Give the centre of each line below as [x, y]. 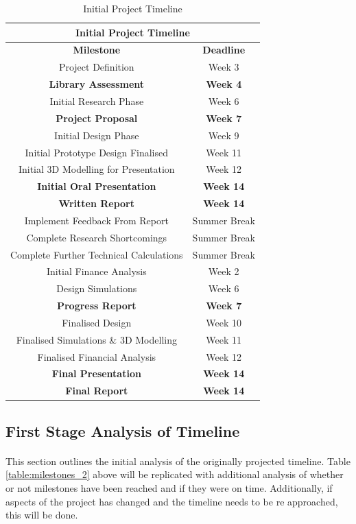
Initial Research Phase [97, 100]
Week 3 [224, 67]
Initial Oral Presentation [97, 186]
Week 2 [224, 271]
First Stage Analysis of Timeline [123, 430]
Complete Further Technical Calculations [97, 254]
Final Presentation [96, 373]
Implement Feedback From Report [96, 220]
